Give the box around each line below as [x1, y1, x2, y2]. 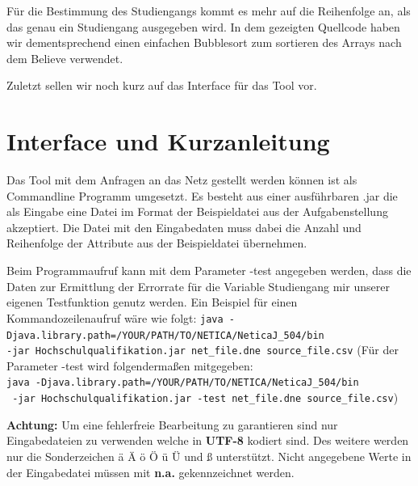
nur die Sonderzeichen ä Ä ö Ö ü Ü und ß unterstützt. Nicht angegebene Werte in [6, 447, 412, 464]
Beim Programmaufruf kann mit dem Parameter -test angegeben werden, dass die [6, 262, 412, 279]
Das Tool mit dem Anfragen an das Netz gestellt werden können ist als [6, 171, 357, 188]
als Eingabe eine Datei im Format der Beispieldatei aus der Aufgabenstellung [6, 203, 388, 220]
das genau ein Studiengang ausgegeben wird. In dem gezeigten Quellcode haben [6, 18, 400, 35]
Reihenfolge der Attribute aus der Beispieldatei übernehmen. [6, 235, 307, 251]
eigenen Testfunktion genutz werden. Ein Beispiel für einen [6, 294, 298, 311]
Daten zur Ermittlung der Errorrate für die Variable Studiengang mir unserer [6, 277, 390, 294]
